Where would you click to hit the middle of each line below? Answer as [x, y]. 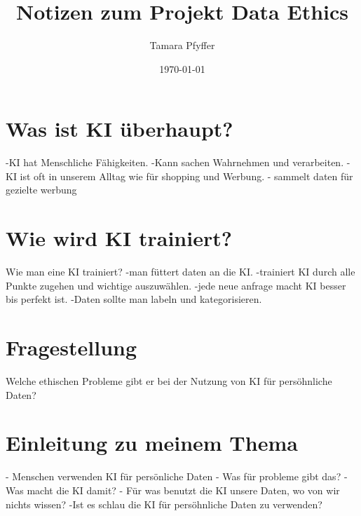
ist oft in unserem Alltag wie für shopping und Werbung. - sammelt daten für [186, 176]
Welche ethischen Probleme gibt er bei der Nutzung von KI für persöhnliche [169, 381]
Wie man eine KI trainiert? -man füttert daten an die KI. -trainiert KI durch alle [180, 272]
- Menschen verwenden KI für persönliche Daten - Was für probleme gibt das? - [177, 476]
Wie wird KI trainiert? [119, 238]
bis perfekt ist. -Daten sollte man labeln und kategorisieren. [134, 299]
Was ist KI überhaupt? [120, 129]
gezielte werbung [41, 190]
